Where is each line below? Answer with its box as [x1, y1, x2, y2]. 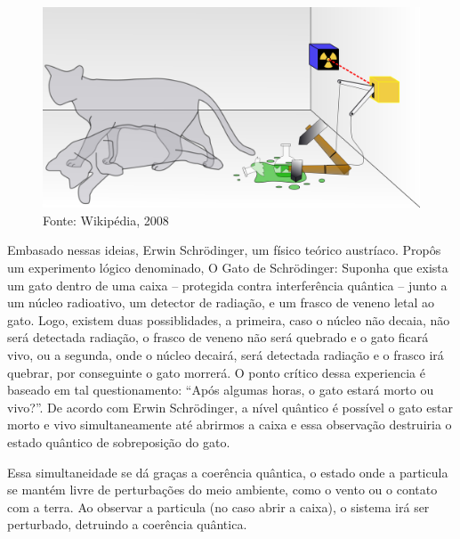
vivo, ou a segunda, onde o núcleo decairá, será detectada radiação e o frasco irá [7, 346, 444, 363]
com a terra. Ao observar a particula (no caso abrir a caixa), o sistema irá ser [7, 497, 430, 516]
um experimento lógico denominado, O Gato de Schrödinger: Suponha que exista [7, 258, 448, 277]
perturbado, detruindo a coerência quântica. [7, 515, 247, 534]
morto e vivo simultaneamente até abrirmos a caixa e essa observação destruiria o [7, 415, 452, 434]
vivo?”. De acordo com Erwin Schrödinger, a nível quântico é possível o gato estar [7, 397, 453, 416]
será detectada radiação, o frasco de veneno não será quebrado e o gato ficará [7, 328, 429, 347]
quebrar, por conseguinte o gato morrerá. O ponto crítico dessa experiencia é [7, 363, 425, 381]
